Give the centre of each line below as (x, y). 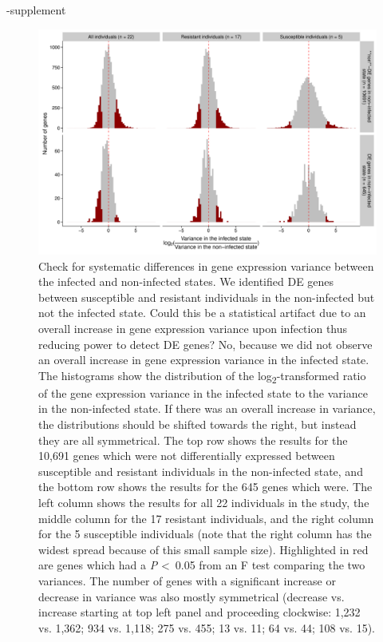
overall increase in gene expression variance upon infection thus (193, 328)
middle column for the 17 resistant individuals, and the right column (206, 518)
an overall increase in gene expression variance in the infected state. (204, 360)
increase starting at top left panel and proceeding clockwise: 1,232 (199, 612)
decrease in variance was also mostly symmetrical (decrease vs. (191, 596)
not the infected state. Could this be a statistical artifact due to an (202, 313)
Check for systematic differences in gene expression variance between (206, 266)
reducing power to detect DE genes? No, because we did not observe (205, 344)
